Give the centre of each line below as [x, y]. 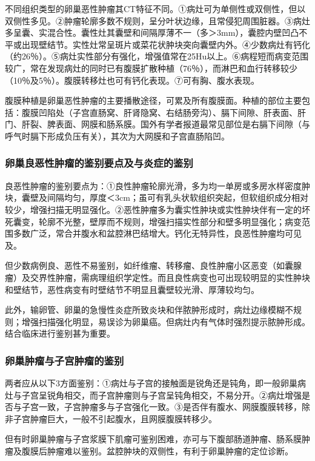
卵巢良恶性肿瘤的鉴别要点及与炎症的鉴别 [99, 163]
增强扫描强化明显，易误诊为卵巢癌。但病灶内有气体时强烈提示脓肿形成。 [166, 321]
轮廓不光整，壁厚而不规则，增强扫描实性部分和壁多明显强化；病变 [170, 221]
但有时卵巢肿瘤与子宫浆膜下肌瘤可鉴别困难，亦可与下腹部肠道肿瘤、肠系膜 [153, 439]
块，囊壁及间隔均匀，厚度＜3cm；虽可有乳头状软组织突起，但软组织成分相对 [157, 197]
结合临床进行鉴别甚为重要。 [60, 333]
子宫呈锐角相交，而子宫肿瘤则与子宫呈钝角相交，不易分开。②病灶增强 [161, 395]
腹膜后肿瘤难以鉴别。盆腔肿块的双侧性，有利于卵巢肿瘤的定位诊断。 [157, 451]
